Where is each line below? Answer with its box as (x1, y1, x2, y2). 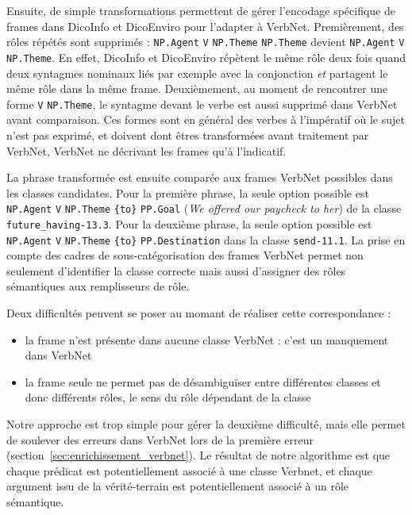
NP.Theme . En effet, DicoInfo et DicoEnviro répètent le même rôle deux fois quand (6, 48, 406, 65)
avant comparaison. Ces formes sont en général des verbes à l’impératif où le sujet (6, 111, 405, 128)
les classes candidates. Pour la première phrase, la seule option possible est (6, 184, 369, 201)
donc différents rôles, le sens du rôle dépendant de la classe (25, 389, 311, 405)
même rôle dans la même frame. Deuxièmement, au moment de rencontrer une (6, 80, 388, 97)
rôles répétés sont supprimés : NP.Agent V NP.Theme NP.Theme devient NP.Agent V (6, 33, 405, 50)
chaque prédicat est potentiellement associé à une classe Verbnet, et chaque (6, 462, 372, 478)
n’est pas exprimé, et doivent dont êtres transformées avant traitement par (6, 126, 369, 143)
